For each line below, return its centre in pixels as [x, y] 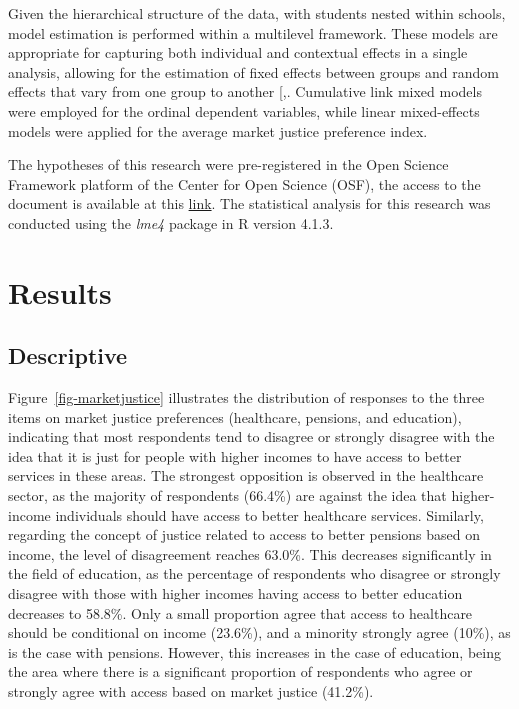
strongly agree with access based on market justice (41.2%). [191, 691]
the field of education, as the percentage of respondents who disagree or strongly [254, 573]
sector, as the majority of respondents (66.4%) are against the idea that [227, 495]
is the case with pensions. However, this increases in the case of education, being [254, 651]
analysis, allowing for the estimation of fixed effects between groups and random [253, 71]
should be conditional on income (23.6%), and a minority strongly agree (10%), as [259, 632]
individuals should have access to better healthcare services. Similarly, [269, 514]
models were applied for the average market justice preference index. [218, 130]
